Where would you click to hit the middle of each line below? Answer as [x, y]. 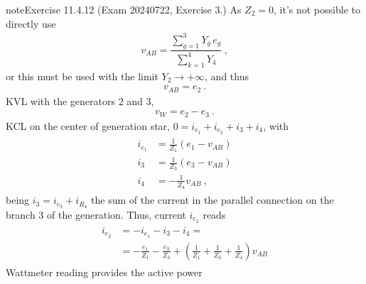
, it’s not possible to [317, 9]
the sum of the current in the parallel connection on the [212, 200]
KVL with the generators [60, 100]
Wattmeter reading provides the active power [104, 272]
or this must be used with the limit [82, 76]
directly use [31, 23]
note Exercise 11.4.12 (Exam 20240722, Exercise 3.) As [124, 9]
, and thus [227, 76]
